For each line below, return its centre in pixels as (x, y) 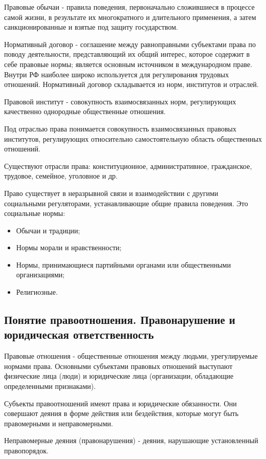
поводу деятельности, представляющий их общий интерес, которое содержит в (127, 54)
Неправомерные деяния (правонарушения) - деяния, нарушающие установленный (131, 440)
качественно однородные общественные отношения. (85, 111)
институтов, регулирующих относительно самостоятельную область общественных (133, 138)
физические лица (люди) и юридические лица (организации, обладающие (119, 376)
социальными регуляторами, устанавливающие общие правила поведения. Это (126, 203)
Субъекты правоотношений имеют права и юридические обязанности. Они (120, 403)
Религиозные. (37, 292)
